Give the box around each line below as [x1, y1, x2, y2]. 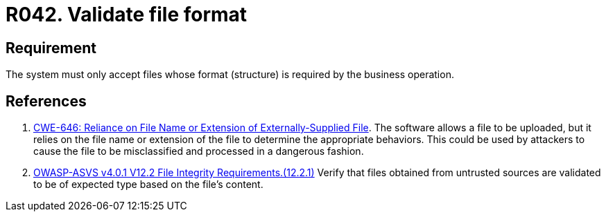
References [6, 92, 87, 110]
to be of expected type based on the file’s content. [33, 178, 263, 191]
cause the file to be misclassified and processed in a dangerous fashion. [33, 145, 364, 158]
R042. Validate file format [6, 3, 248, 26]
